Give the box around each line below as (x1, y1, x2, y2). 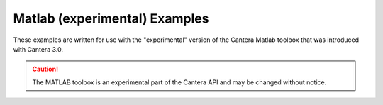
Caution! (32, 65, 59, 74)
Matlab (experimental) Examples (13, 11, 209, 26)
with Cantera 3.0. (13, 45, 64, 53)
